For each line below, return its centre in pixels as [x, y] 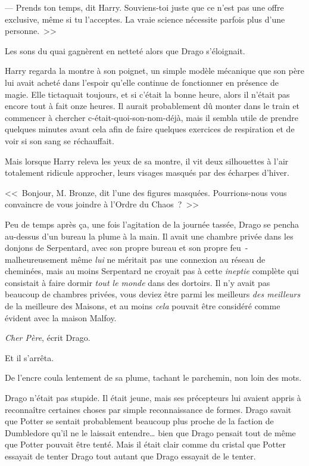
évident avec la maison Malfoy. [61, 317]
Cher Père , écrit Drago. [48, 338]
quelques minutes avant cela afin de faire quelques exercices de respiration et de [150, 129]
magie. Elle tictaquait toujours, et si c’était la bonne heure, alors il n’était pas [147, 94]
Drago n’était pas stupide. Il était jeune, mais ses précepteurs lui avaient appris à [153, 398]
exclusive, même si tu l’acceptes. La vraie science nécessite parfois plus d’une [145, 19]
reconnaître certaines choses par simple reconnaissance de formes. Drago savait [148, 409]
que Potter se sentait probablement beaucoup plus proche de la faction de [139, 421]
